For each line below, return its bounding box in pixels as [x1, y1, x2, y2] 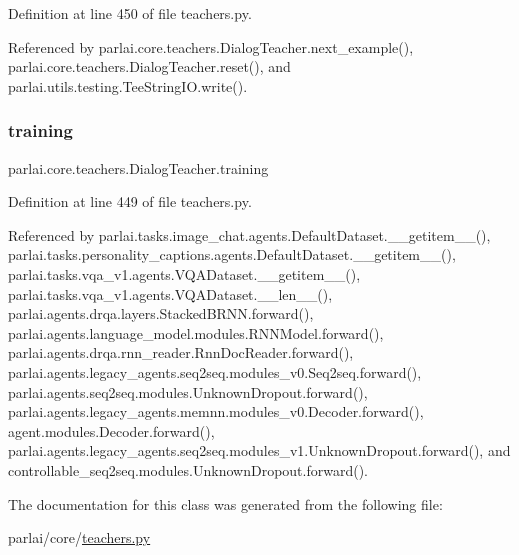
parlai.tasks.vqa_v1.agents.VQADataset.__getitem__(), [8, 263, 361, 284]
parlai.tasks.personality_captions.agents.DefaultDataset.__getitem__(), [8, 244, 456, 265]
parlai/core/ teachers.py [8, 527, 151, 548]
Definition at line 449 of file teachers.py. [8, 191, 252, 212]
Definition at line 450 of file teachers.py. [8, 3, 252, 23]
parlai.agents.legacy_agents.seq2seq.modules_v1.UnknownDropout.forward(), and [8, 440, 511, 461]
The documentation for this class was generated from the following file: [8, 493, 443, 514]
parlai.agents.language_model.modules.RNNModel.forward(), [8, 322, 384, 343]
